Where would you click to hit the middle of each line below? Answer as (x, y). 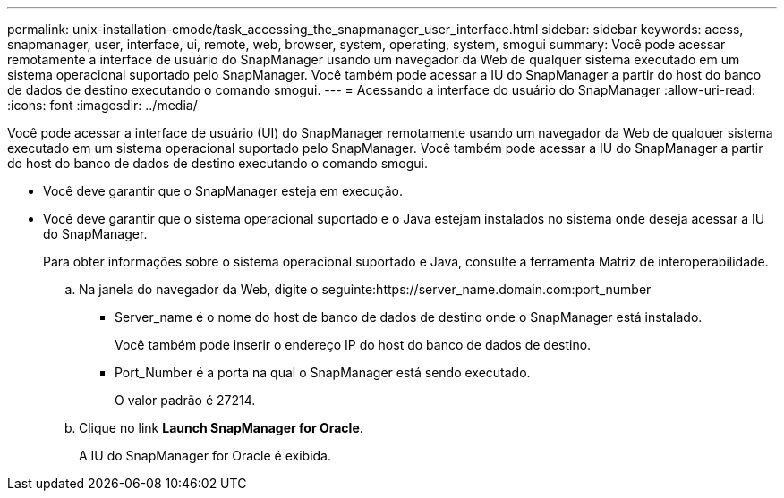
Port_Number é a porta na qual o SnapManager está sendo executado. (323, 372)
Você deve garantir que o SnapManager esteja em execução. (223, 191)
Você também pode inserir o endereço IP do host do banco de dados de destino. (353, 345)
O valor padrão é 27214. (185, 400)
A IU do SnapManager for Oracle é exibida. (205, 456)
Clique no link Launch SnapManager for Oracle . (221, 428)
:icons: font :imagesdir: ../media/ (102, 105)
